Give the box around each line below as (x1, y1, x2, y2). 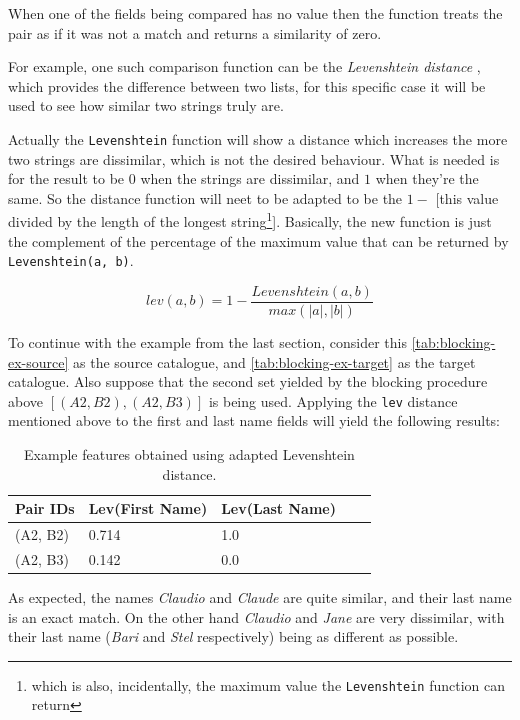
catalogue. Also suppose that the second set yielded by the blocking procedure (8, 371, 488, 392)
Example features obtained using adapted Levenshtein (24, 444, 355, 464)
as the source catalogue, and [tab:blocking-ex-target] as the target (73, 351, 476, 372)
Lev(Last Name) (221, 498, 336, 519)
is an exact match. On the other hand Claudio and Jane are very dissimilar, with (8, 606, 505, 627)
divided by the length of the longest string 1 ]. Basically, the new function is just (8, 208, 492, 232)
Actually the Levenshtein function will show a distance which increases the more (8, 128, 508, 149)
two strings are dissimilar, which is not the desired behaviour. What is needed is (8, 148, 500, 169)
